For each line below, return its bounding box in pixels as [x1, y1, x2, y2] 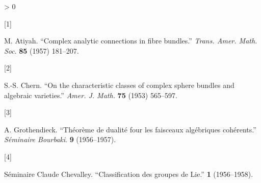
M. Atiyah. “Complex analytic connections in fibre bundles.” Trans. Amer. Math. [4, 35, 257, 46]
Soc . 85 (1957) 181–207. [4, 45, 79, 56]
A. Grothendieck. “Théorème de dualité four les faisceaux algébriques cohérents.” [4, 124, 256, 134]
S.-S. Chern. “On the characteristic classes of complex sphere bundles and [4, 79, 234, 90]
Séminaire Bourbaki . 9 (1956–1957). [4, 134, 116, 145]
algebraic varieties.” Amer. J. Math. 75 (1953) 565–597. [4, 89, 177, 100]
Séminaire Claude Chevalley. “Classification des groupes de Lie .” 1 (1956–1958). [4, 168, 253, 179]
